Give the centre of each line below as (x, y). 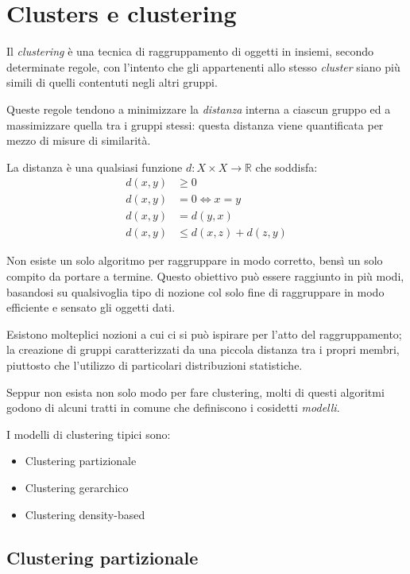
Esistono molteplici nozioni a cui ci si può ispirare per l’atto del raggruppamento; (204, 334)
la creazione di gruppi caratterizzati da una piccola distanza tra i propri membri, (203, 349)
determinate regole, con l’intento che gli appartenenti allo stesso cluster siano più (203, 66)
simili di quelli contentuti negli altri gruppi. (112, 82)
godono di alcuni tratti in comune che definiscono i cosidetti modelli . (173, 407)
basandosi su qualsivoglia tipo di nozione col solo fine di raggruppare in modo (195, 291)
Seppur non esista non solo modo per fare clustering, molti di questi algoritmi (195, 392)
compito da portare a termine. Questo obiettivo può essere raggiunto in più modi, (205, 276)
